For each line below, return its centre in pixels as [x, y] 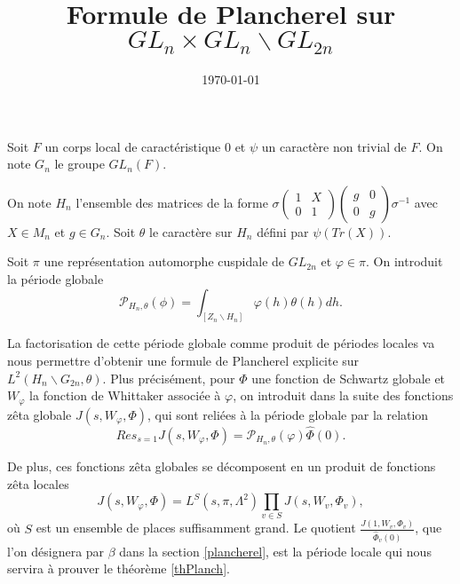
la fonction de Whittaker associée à [125, 395]
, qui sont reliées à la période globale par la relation [288, 414]
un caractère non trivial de [334, 146]
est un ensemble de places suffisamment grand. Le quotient [196, 528]
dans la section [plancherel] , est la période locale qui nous [275, 551]
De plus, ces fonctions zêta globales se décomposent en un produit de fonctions [222, 466]
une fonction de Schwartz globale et [349, 378]
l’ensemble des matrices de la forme [172, 202]
